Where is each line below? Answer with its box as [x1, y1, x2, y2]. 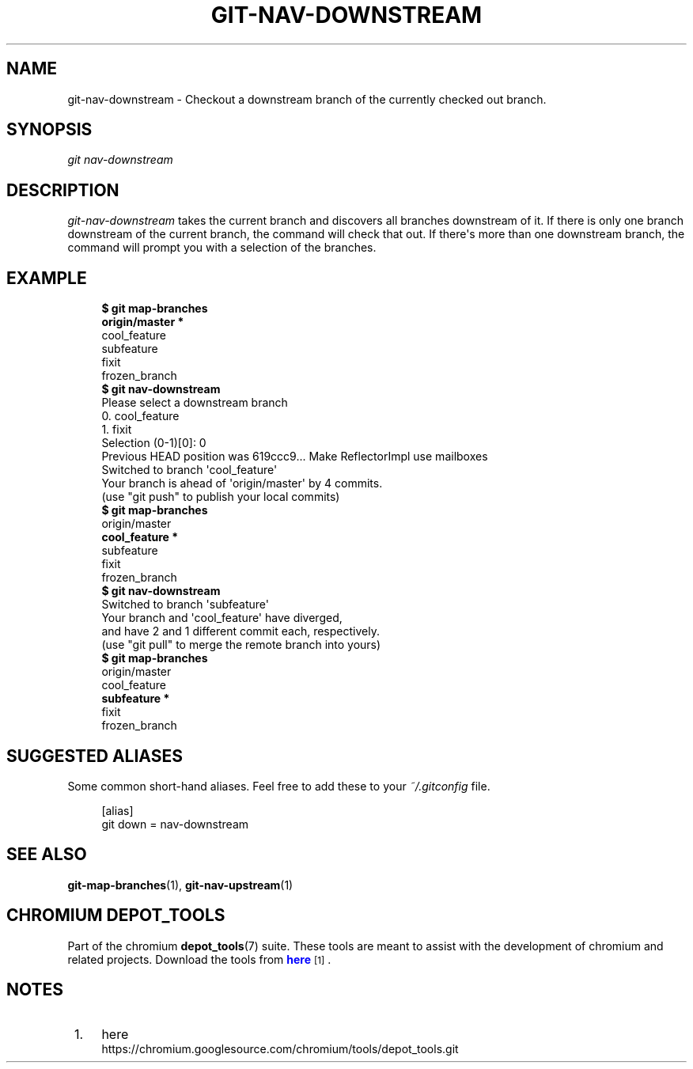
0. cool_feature [101, 409, 180, 423]
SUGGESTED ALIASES [6, 745, 183, 766]
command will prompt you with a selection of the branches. [67, 241, 377, 255]
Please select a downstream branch [101, 396, 288, 410]
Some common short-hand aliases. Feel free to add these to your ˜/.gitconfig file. [67, 779, 490, 793]
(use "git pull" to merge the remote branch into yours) [101, 638, 381, 652]
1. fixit [101, 423, 132, 437]
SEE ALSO [6, 844, 87, 865]
